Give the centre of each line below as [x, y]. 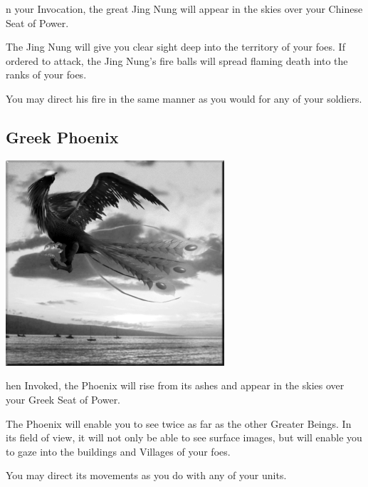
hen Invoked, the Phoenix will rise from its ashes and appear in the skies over [175, 385]
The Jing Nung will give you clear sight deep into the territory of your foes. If [175, 47]
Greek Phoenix [62, 137]
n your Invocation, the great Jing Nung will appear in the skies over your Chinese [184, 9]
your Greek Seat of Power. [63, 399]
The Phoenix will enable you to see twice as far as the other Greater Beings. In [179, 423]
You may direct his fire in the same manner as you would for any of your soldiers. [184, 98]
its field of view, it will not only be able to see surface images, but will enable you [184, 437]
